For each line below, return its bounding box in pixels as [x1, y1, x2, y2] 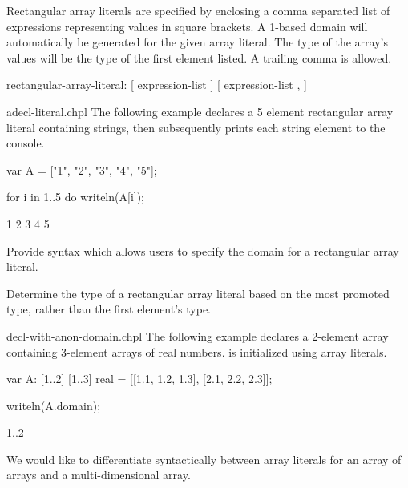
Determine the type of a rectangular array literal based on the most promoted [6, 284, 390, 301]
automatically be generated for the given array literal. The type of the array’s [6, 34, 388, 50]
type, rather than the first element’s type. [6, 300, 211, 317]
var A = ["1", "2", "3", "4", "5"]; [6, 161, 157, 178]
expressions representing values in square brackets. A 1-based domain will [6, 18, 368, 34]
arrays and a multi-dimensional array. [6, 466, 191, 483]
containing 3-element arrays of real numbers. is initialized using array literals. [6, 343, 387, 360]
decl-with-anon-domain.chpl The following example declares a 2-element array [6, 327, 389, 344]
